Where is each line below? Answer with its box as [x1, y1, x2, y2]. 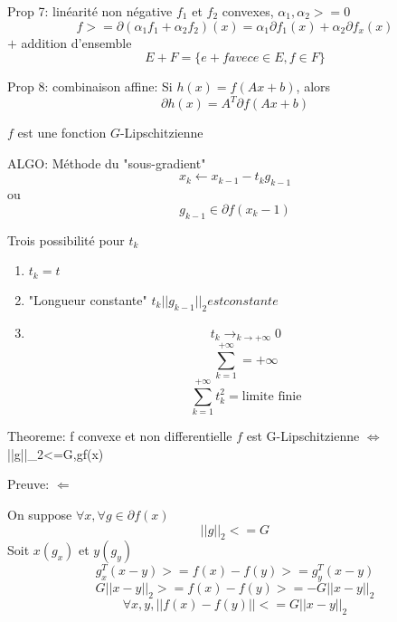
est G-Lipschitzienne [246, 426, 360, 445]
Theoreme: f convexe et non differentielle [7, 426, 232, 445]
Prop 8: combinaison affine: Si [7, 77, 173, 96]
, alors [296, 77, 331, 96]
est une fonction [17, 123, 107, 142]
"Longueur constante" [28, 290, 147, 309]
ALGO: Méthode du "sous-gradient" [7, 153, 206, 172]
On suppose [7, 504, 72, 523]
